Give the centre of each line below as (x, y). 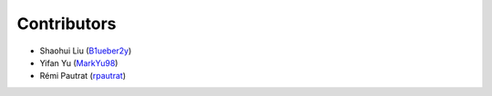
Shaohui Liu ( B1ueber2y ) (86, 51)
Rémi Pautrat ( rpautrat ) (83, 76)
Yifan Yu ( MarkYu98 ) (79, 62)
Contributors (67, 24)
